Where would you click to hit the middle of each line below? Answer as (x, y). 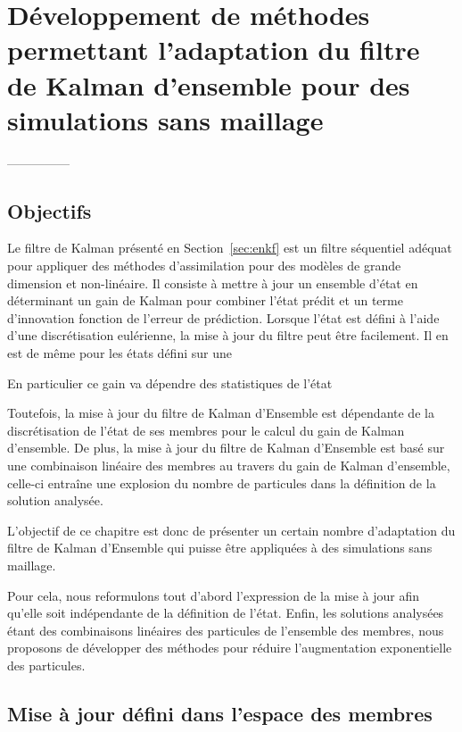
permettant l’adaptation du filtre (214, 50)
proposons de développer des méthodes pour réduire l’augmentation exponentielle (230, 648)
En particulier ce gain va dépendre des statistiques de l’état (170, 383)
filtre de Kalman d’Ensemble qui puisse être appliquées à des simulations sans (220, 548)
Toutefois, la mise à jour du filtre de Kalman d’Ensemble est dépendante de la (221, 413)
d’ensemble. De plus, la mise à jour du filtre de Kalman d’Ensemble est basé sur (226, 448)
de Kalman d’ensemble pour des (209, 84)
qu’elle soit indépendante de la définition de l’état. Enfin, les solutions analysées (226, 613)
